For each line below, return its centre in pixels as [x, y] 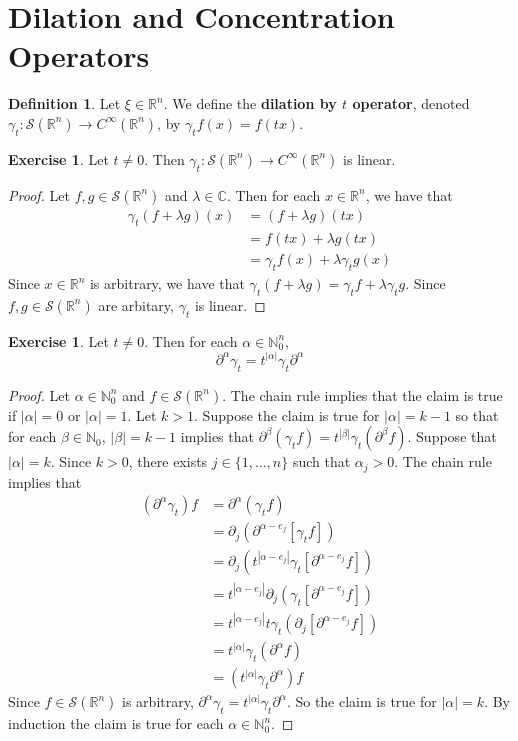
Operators [79, 55]
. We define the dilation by [250, 103]
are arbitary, [136, 304]
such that [321, 461]
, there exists [168, 461]
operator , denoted [411, 103]
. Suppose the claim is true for [287, 414]
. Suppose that [452, 436]
